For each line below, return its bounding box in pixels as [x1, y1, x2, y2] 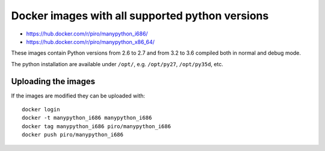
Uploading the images [11, 76, 96, 87]
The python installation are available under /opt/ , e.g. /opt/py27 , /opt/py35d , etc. [11, 60, 224, 67]
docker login [22, 106, 60, 113]
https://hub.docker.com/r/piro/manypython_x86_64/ [26, 38, 155, 45]
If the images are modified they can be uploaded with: [11, 92, 146, 99]
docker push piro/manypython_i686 [22, 131, 123, 138]
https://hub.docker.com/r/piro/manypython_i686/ [26, 30, 148, 37]
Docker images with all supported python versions [11, 9, 269, 22]
